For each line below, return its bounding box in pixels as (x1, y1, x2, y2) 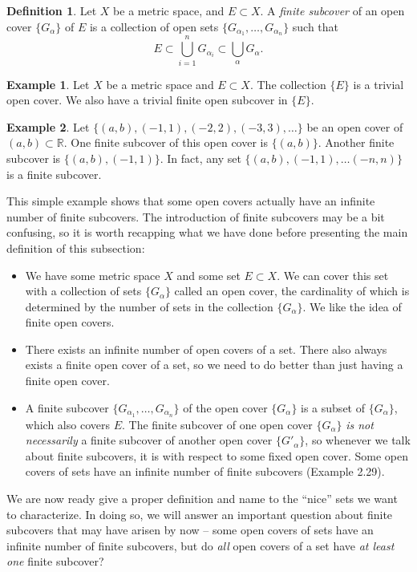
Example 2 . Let (6, 118, 90, 135)
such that (292, 18, 339, 34)
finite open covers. (25, 314, 115, 331)
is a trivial (353, 75, 404, 92)
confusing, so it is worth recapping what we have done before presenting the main (6, 224, 408, 241)
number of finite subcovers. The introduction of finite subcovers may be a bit (6, 208, 385, 225)
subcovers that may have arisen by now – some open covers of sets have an (6, 521, 374, 538)
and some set (176, 266, 241, 283)
